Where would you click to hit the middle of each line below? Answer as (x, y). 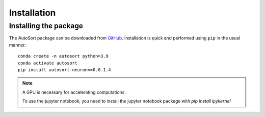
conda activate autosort (48, 63)
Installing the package (46, 26)
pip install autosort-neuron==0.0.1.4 (65, 70)
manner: (18, 45)
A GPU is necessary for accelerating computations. (74, 92)
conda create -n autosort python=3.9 (63, 56)
